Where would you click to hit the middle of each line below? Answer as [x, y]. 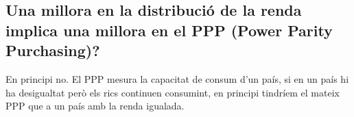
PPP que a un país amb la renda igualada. [95, 106]
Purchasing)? [53, 50]
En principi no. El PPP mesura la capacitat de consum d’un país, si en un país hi [177, 78]
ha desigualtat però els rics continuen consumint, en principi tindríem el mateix [173, 92]
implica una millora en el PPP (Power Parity [169, 30]
